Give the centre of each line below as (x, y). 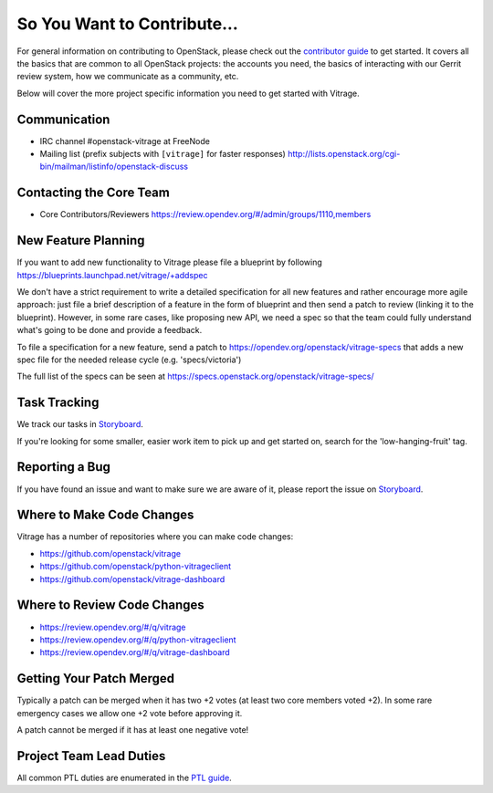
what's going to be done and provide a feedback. (110, 330)
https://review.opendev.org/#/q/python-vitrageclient (138, 640)
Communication (63, 119)
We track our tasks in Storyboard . (80, 424)
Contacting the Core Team (94, 193)
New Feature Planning (81, 240)
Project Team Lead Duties (91, 756)
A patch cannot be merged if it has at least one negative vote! (133, 730)
